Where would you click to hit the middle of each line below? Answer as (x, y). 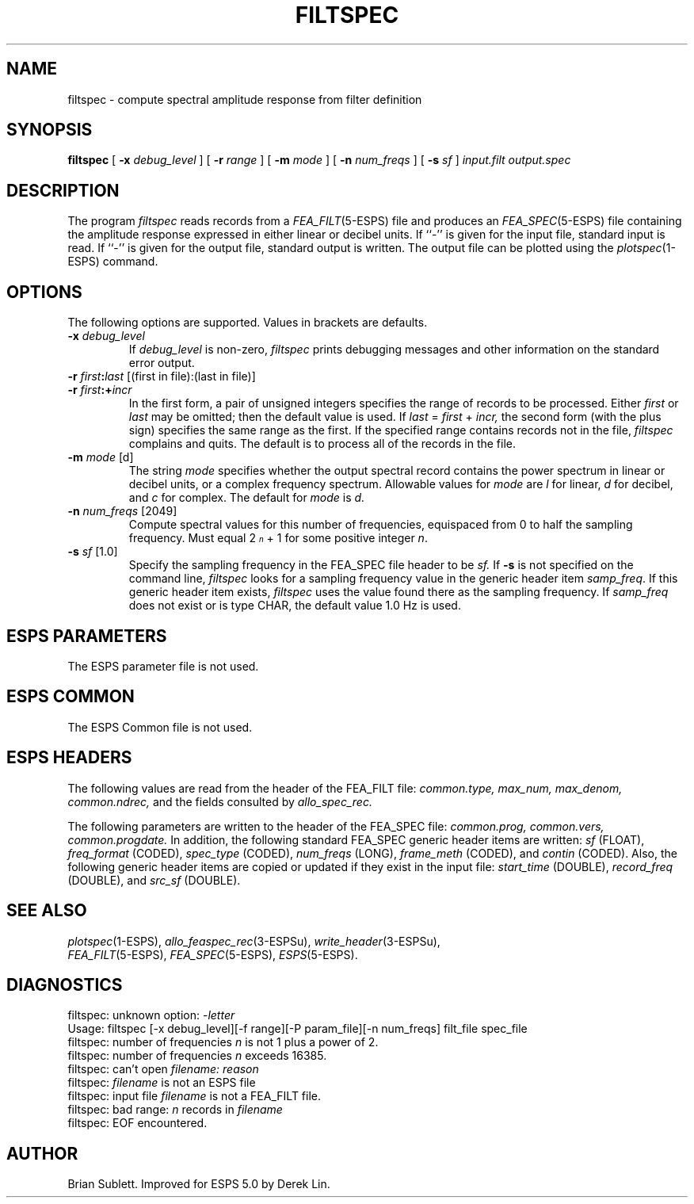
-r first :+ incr (100, 390)
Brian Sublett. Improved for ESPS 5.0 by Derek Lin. (199, 1184)
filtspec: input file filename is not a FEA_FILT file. (194, 1096)
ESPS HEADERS (69, 758)
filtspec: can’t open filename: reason (163, 1069)
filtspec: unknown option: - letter (151, 1015)
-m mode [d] (101, 457)
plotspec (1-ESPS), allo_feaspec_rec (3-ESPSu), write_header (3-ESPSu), (254, 941)
